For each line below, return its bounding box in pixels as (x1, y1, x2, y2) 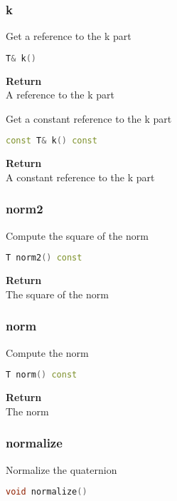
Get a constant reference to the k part (6, 111, 172, 126)
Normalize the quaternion (6, 462, 117, 477)
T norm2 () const (6, 253, 82, 263)
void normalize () (6, 487, 87, 497)
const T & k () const (6, 136, 97, 146)
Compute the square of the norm (6, 228, 149, 243)
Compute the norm (6, 345, 89, 360)
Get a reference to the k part (6, 29, 132, 44)
